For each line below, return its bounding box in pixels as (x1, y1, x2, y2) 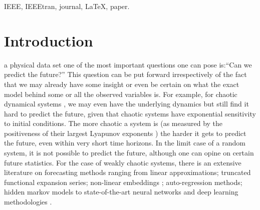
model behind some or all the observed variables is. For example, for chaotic (4, 88, 237, 99)
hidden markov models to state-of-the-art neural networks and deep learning (4, 186, 238, 197)
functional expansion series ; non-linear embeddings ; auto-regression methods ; (4, 176, 242, 187)
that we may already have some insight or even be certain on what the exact (4, 78, 239, 89)
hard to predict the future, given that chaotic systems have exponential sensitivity (4, 108, 256, 118)
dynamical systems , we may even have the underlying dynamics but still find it (4, 98, 249, 109)
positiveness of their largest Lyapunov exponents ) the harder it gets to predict (4, 127, 246, 138)
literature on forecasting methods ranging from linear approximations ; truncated (4, 167, 251, 177)
